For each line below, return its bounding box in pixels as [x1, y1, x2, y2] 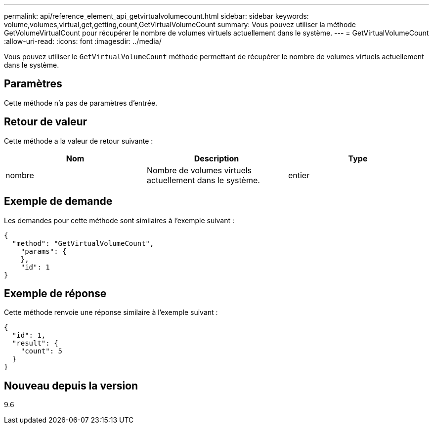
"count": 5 [20, 347, 63, 355]
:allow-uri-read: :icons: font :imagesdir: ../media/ [4, 37, 162, 45]
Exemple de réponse [4, 287, 107, 300]
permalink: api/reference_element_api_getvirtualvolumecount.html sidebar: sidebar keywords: [4, 12, 309, 20]
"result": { [12, 339, 58, 348]
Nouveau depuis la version [4, 379, 138, 392]
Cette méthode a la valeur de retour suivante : [4, 136, 153, 145]
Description [194, 153, 239, 163]
